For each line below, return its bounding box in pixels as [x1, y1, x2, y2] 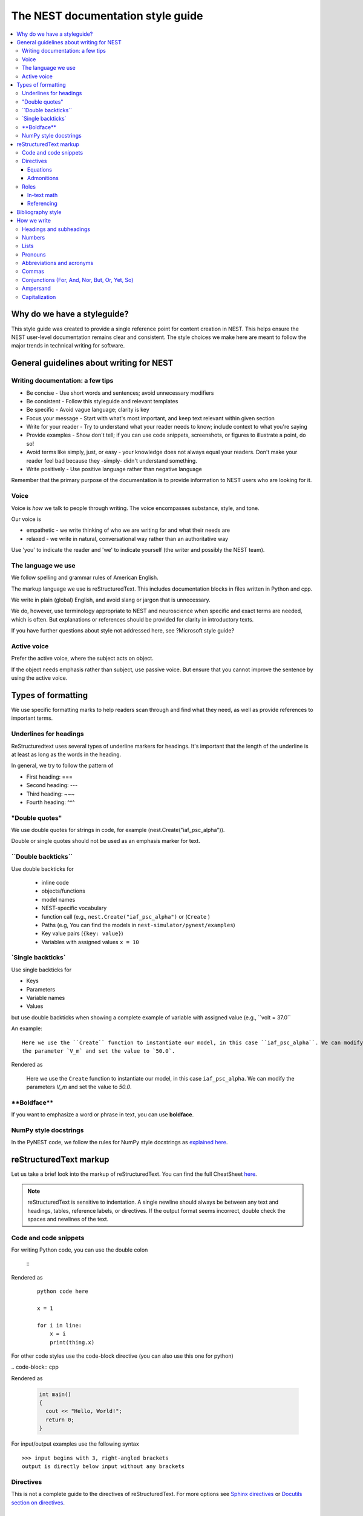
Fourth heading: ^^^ [26, 798, 75, 806]
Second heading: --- [26, 782, 78, 789]
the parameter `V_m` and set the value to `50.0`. [22, 1047, 175, 1055]
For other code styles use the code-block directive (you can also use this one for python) [11, 1352, 234, 1360]
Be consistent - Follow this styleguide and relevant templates [26, 397, 178, 404]
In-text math [27, 191, 58, 198]
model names [41, 896, 76, 903]
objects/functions [41, 887, 86, 894]
